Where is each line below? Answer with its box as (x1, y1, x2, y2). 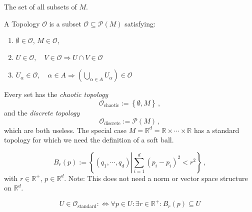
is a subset (49, 18, 81, 28)
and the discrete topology (4, 107, 80, 117)
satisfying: (124, 18, 155, 28)
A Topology (4, 18, 40, 28)
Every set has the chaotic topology (4, 89, 108, 99)
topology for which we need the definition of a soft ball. (4, 134, 174, 145)
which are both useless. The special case (4, 124, 126, 135)
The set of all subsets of (4, 1, 77, 11)
